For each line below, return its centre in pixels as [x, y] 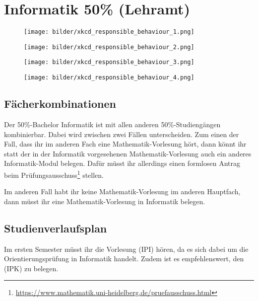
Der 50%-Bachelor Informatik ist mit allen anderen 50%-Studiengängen [112, 124]
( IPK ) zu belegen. [31, 268]
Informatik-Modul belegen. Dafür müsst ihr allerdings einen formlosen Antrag [122, 163]
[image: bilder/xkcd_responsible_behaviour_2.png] [109, 47]
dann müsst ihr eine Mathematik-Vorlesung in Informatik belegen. [105, 201]
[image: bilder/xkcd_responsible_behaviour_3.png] [109, 62]
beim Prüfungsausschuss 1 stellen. [54, 174]
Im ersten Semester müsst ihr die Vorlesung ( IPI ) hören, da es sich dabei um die [126, 249]
